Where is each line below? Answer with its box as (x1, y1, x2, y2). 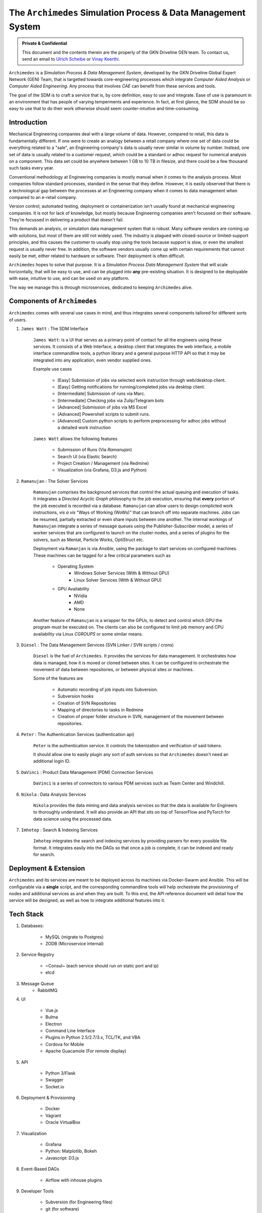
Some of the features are (33, 675, 83, 681)
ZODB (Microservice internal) (45, 941, 104, 947)
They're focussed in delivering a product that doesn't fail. (9, 217, 124, 223)
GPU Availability (57, 586, 90, 592)
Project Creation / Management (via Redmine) (57, 460, 149, 466)
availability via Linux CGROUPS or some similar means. (33, 631, 143, 637)
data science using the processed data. (33, 816, 113, 822)
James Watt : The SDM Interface (21, 326, 88, 332)
